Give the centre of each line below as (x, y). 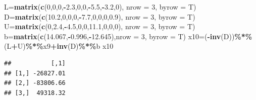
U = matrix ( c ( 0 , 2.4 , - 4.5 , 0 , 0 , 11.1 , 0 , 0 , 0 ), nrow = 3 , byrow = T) (100, 26)
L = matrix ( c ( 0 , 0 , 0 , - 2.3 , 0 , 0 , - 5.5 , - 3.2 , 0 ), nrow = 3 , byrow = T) (100, 7)
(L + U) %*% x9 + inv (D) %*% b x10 (59, 46)
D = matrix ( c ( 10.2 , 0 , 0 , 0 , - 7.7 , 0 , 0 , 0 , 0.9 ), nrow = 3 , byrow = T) (100, 16)
